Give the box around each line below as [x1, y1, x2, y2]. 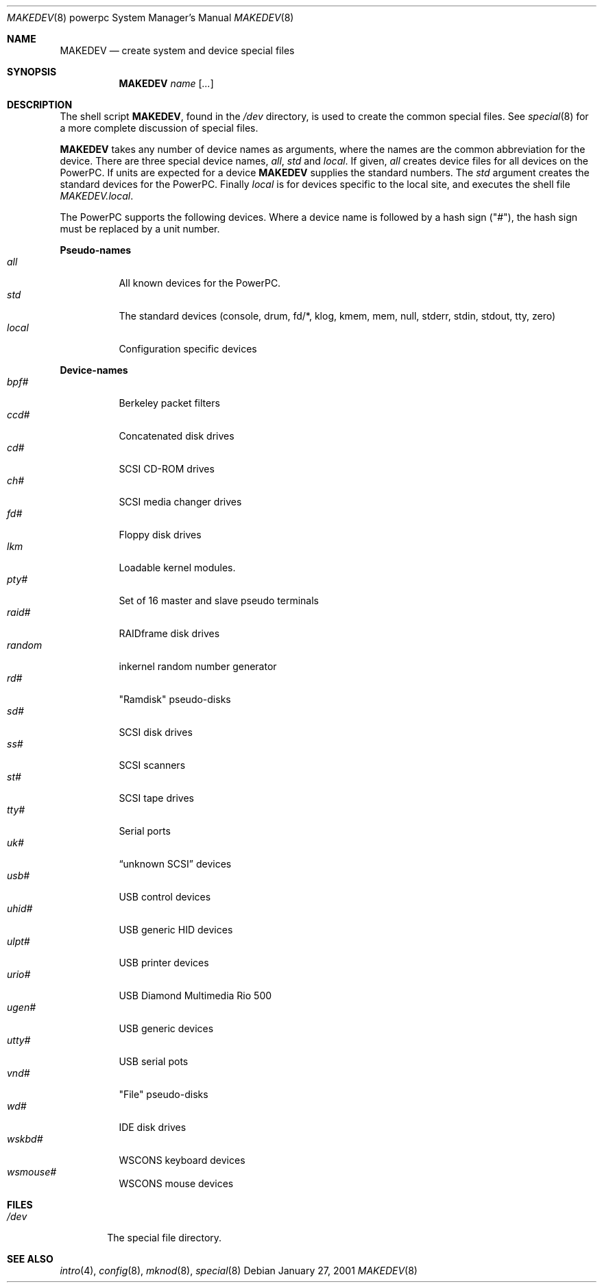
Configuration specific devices [119, 343, 257, 355]
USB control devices [119, 891, 211, 903]
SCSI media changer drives [119, 496, 242, 508]
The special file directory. [107, 1232, 222, 1243]
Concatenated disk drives [119, 430, 234, 442]
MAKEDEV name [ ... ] [119, 77, 214, 89]
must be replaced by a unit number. [60, 223, 220, 235]
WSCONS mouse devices [119, 1178, 234, 1189]
